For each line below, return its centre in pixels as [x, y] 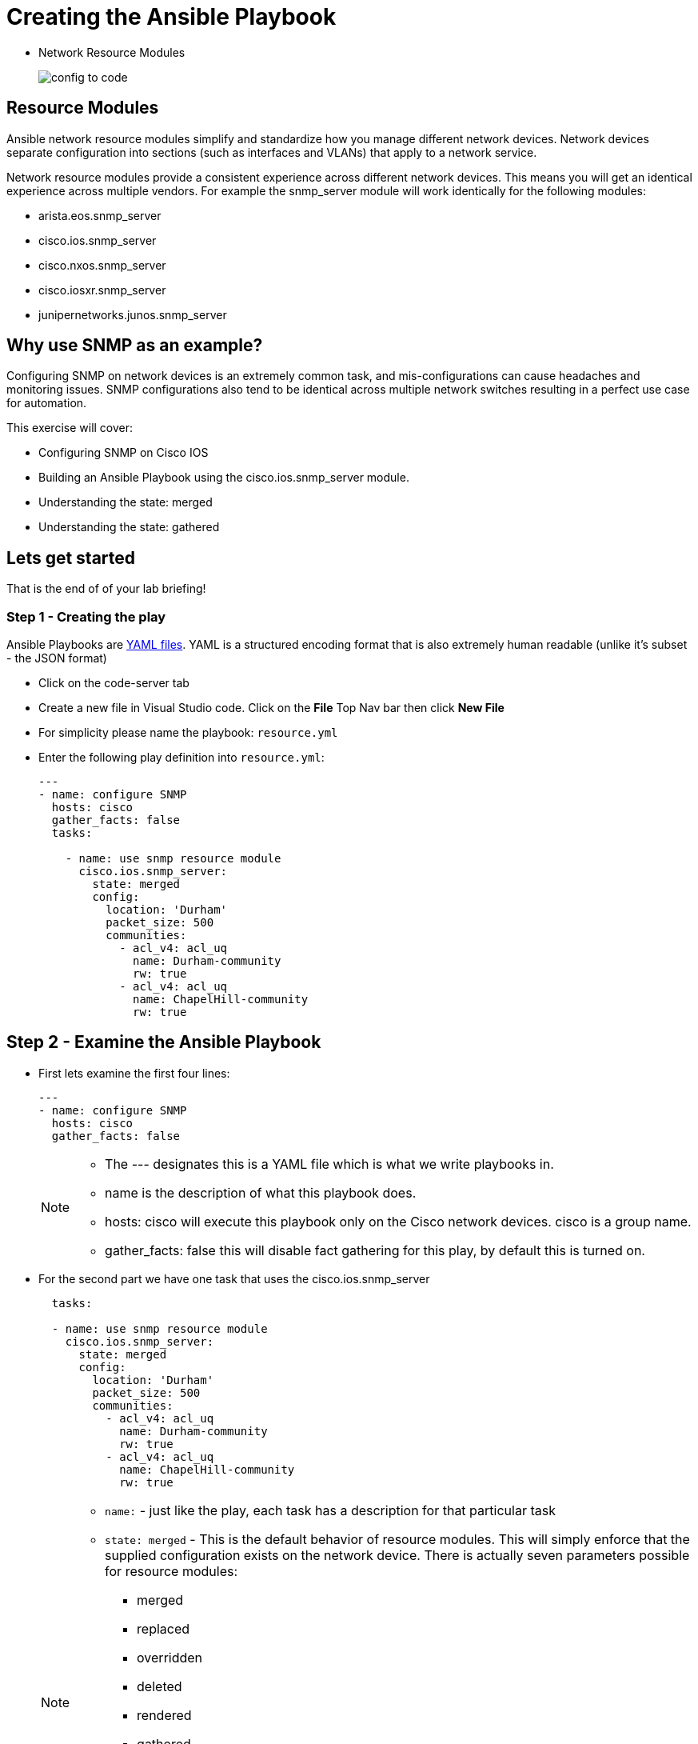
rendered [164, 1715]
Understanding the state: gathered [129, 527]
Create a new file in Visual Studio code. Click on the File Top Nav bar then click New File [271, 708]
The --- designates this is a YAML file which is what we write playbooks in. [329, 1164]
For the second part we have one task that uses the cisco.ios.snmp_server [234, 1278]
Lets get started [71, 558]
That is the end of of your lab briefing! [106, 589]
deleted [160, 1686]
